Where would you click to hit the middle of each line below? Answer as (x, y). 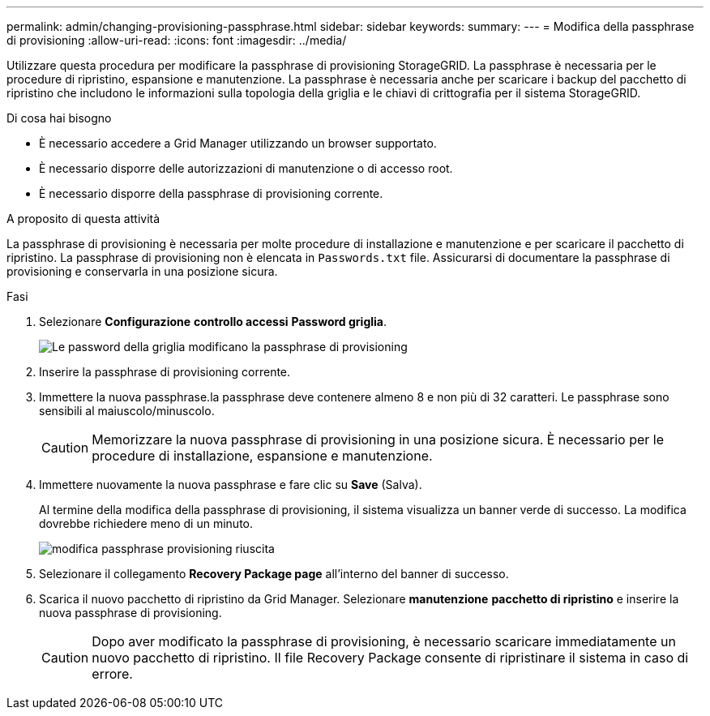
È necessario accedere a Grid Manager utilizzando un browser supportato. (238, 143)
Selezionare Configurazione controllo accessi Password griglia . (213, 322)
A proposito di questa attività (83, 219)
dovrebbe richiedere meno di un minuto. (146, 523)
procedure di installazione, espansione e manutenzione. (262, 456)
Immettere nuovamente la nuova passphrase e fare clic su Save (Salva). (231, 484)
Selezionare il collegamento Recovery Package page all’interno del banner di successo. (274, 574)
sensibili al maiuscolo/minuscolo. (127, 411)
